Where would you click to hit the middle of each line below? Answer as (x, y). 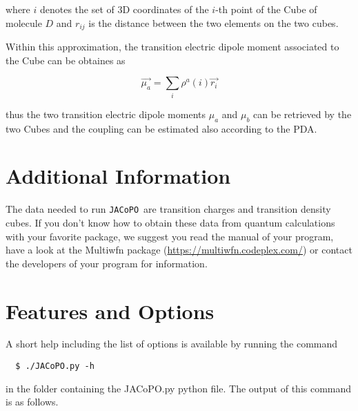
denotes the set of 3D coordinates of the (124, 9)
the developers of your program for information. (107, 263)
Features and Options (110, 310)
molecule (24, 22)
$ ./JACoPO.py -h (55, 366)
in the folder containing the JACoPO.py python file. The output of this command (179, 388)
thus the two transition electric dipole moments (106, 114)
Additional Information (118, 176)
